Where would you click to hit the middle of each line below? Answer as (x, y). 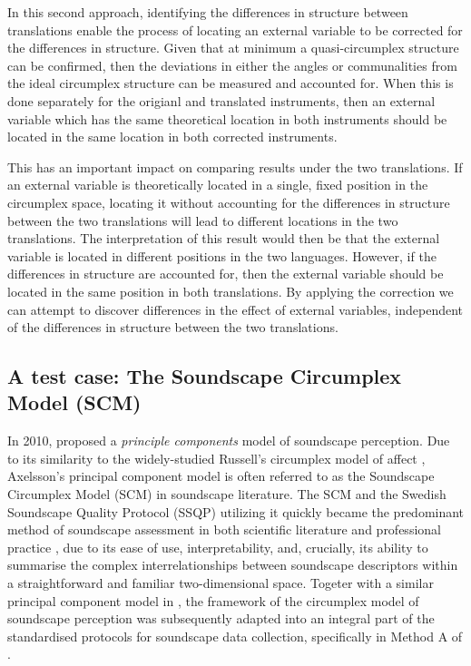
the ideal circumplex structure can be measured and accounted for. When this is (231, 83)
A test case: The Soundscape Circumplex (205, 376)
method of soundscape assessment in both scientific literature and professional (224, 529)
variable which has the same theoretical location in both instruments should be (227, 118)
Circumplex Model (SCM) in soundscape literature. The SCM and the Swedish (227, 494)
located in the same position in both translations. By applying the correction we (231, 291)
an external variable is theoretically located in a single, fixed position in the (218, 185)
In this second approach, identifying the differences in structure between (208, 12)
